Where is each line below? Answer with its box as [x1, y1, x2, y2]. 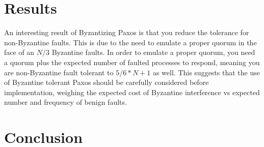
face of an [4, 47, 35, 57]
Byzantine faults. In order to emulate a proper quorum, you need [51, 47, 255, 57]
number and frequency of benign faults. [4, 97, 127, 107]
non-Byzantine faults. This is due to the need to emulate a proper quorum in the [4, 37, 257, 47]
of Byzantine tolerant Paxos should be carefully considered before [4, 77, 209, 87]
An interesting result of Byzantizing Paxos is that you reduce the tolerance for [4, 27, 249, 38]
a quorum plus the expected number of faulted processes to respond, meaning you [4, 56, 260, 67]
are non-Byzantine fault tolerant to [4, 67, 114, 77]
